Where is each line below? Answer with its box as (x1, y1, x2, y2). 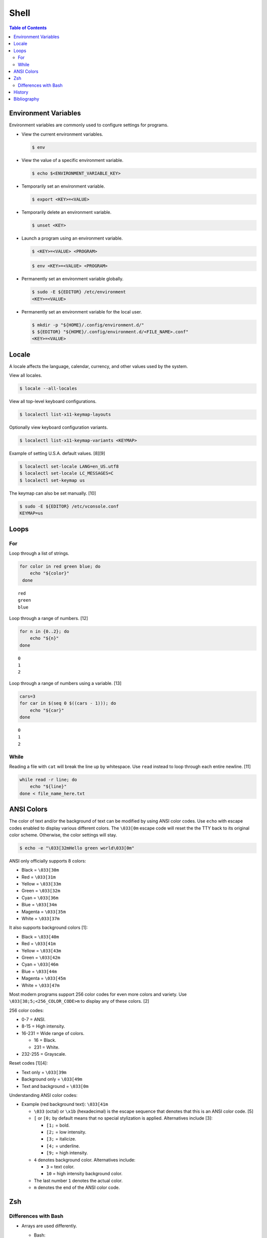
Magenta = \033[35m (21, 909, 66, 915)
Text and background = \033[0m (21, 1083, 89, 1089)
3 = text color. (46, 1164, 75, 1170)
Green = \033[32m (21, 888, 60, 894)
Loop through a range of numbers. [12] (9, 615, 89, 621)
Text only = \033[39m (21, 1069, 67, 1075)
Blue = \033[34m (21, 902, 57, 908)
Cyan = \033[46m (21, 961, 59, 968)
